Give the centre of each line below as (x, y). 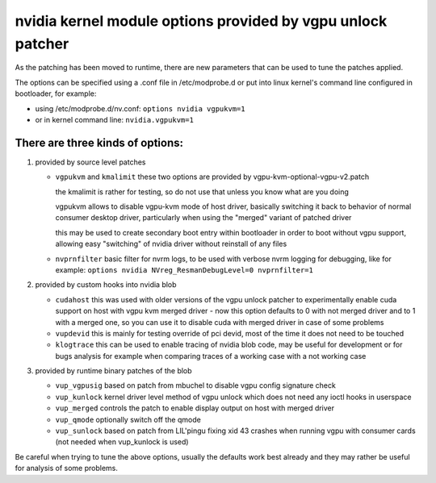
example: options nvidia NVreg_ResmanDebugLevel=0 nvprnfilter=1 (184, 269)
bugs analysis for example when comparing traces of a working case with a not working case (211, 356)
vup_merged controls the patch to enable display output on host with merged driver (195, 408)
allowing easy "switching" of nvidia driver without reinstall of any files (171, 244)
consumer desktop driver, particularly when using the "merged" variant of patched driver (203, 218)
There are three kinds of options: (99, 142)
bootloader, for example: (56, 94)
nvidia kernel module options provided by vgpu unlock (201, 21)
